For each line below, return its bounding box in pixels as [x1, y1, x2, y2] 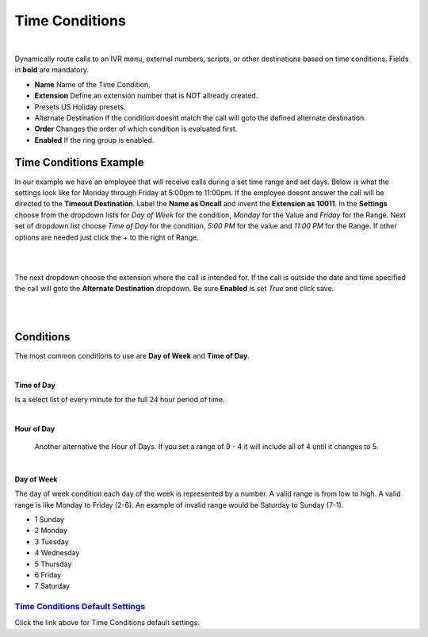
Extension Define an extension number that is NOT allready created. [34, 91, 258, 101]
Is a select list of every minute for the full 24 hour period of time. [14, 394, 225, 404]
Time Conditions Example [14, 155, 144, 170]
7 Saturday [34, 581, 71, 591]
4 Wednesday [34, 548, 80, 558]
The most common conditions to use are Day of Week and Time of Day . [14, 351, 250, 360]
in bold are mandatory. [14, 65, 90, 75]
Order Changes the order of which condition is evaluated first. [34, 124, 238, 134]
